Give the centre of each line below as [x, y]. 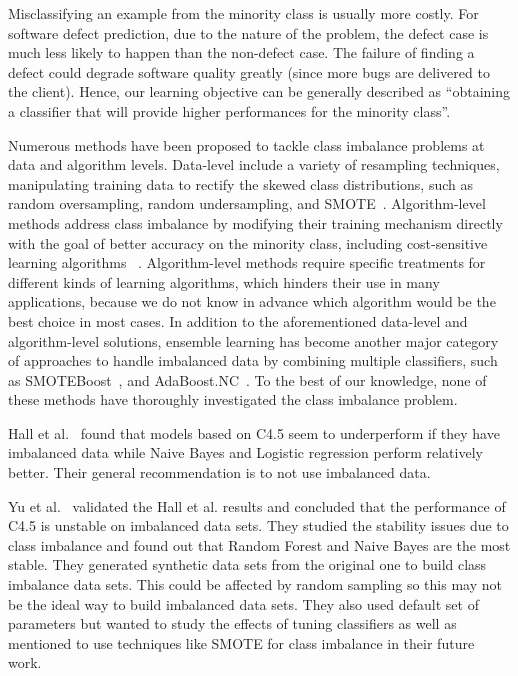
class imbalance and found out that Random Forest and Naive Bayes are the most [259, 544]
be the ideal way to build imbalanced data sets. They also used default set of [243, 603]
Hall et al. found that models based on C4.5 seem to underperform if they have [254, 432]
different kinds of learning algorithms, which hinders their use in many [224, 281]
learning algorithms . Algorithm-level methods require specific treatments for [247, 262]
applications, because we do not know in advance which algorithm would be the [252, 301]
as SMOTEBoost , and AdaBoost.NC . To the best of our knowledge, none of [247, 379]
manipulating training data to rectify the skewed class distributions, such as [241, 183]
